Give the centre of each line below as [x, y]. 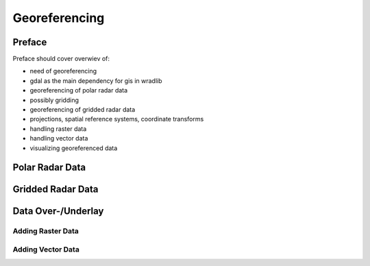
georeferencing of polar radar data [79, 90]
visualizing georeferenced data [74, 148]
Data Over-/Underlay [58, 211]
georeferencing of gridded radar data [83, 110]
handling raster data [58, 129]
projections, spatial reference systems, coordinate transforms [117, 119]
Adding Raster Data [46, 231]
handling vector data [59, 138]
